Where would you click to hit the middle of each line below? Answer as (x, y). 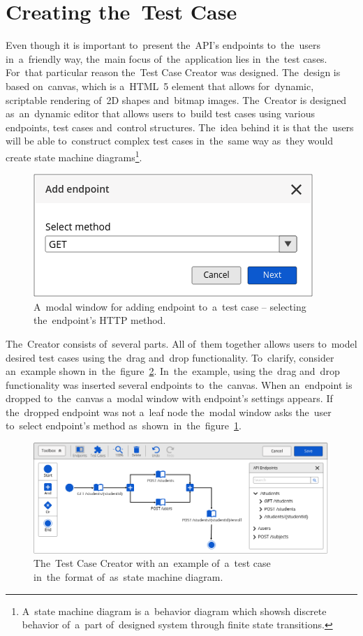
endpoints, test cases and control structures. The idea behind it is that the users (180, 127)
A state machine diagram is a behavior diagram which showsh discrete (174, 611)
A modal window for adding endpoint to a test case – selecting (170, 306)
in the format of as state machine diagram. (128, 577)
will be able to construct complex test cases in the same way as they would (170, 141)
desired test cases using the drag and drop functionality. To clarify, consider (170, 357)
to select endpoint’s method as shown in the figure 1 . (124, 426)
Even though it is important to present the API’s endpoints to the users (163, 45)
